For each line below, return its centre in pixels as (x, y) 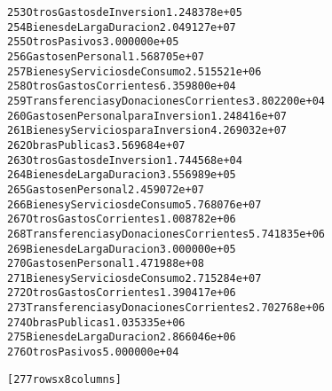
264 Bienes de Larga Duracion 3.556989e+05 (122, 175)
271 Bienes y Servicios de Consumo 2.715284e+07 (134, 278)
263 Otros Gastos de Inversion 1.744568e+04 (125, 160)
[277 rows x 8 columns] (64, 379)
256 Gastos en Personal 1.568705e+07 (106, 56)
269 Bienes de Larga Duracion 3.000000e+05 (122, 249)
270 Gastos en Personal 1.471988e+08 (106, 264)
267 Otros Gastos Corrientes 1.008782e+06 (122, 219)
